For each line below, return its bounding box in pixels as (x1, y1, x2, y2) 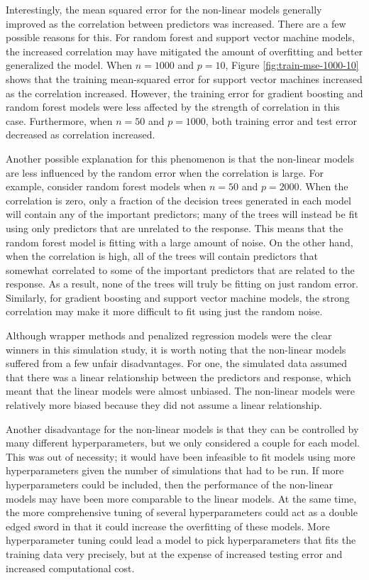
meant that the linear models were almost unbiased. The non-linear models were (6, 383, 355, 398)
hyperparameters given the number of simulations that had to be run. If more (6, 463, 344, 478)
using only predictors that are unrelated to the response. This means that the (6, 220, 343, 235)
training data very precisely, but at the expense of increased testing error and (6, 546, 343, 561)
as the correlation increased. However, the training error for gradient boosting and (6, 85, 363, 100)
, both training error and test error (205, 113, 357, 128)
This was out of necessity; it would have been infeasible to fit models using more (6, 449, 356, 464)
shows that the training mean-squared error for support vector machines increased (6, 71, 363, 86)
